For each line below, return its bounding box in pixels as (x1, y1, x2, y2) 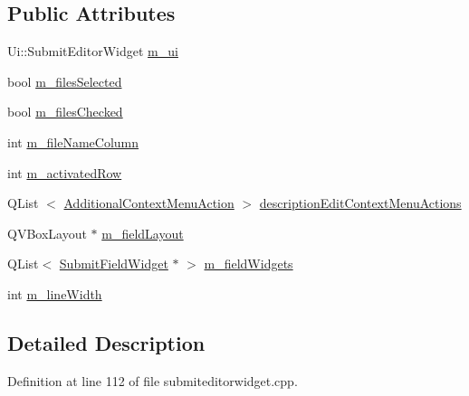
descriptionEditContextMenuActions (259, 193, 462, 212)
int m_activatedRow (7, 163, 122, 182)
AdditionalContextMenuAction (63, 193, 234, 212)
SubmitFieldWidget (59, 254, 168, 273)
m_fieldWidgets (204, 254, 293, 273)
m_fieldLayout (101, 223, 184, 242)
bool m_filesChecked (7, 102, 123, 121)
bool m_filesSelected (7, 71, 122, 90)
